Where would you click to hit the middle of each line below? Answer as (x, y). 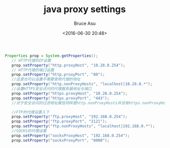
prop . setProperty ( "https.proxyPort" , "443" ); (60, 98)
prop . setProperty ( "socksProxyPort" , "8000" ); (60, 140)
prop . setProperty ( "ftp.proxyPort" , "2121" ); (59, 122)
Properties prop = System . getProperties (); (52, 56)
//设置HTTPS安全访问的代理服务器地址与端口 (52, 89)
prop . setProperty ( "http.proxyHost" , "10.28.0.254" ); (68, 65)
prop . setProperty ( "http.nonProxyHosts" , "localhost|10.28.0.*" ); (82, 84)
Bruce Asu (85, 23)
